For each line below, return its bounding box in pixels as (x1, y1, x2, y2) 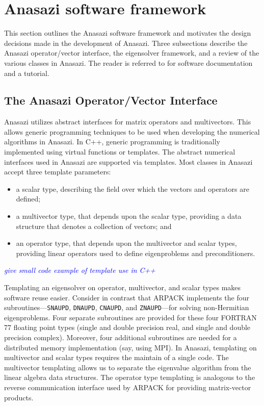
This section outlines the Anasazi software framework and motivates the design (4, 28, 251, 38)
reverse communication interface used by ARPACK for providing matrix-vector (4, 382, 251, 393)
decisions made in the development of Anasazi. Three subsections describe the (4, 37, 248, 48)
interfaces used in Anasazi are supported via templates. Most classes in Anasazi (4, 156, 253, 167)
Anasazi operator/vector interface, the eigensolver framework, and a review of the (4, 47, 259, 58)
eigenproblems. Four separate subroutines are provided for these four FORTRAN (4, 312, 257, 322)
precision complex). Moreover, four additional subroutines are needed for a (4, 332, 237, 343)
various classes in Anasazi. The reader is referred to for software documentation (4, 57, 253, 68)
